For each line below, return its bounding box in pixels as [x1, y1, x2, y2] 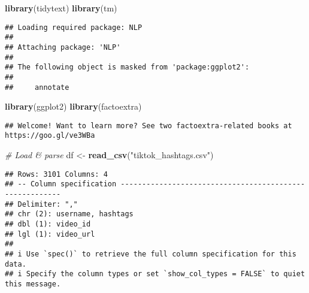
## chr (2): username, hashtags [5, 210, 134, 219]
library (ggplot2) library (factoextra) [5, 100, 142, 113]
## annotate [5, 83, 69, 92]
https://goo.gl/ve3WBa [5, 131, 95, 140]
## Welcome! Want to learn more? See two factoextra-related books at [5, 121, 292, 130]
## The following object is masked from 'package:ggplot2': [5, 63, 250, 72]
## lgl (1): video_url [5, 229, 95, 238]
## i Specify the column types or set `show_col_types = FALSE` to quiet [5, 270, 305, 279]
